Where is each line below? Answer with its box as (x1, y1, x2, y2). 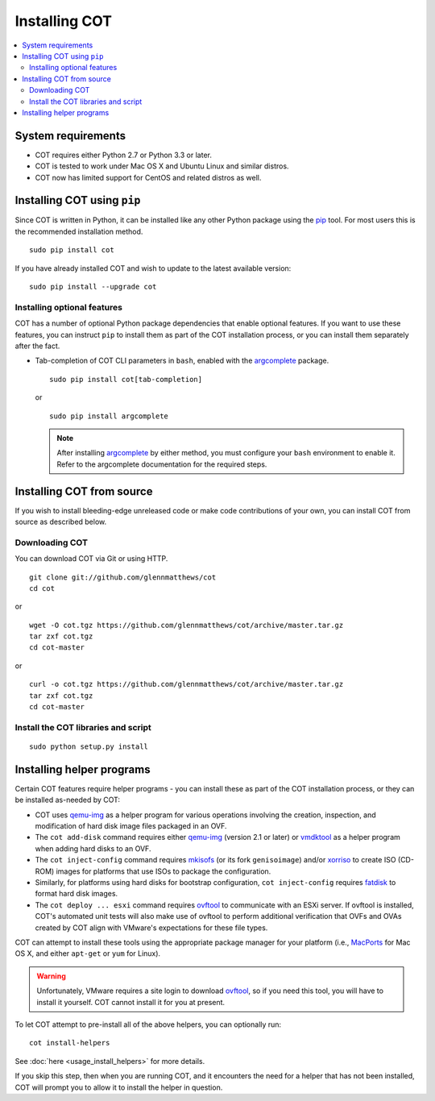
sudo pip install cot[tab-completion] (49, 375, 203, 384)
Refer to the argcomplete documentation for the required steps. (56, 459, 267, 469)
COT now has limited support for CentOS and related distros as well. (35, 172, 262, 182)
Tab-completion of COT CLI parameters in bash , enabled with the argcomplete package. (35, 355, 329, 366)
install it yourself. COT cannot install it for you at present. (36, 997, 226, 1007)
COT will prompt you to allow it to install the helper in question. (14, 1082, 223, 1092)
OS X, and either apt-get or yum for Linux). (14, 949, 161, 958)
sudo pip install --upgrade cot (29, 282, 157, 292)
